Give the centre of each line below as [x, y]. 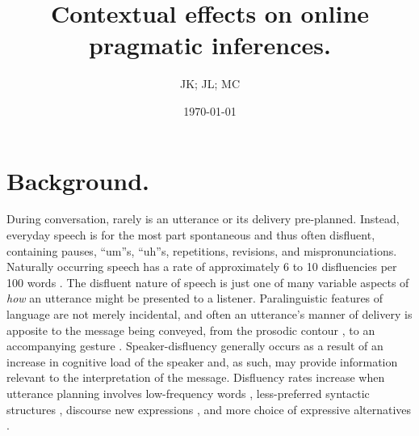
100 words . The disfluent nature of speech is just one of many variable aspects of [208, 282]
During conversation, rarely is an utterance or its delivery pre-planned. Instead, [203, 219]
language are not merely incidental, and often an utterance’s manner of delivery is [209, 314]
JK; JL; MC [210, 84]
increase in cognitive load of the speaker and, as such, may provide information [202, 361]
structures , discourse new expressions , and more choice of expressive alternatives [209, 409]
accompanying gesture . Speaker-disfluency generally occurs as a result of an [195, 346]
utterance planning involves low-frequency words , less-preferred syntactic [188, 393]
